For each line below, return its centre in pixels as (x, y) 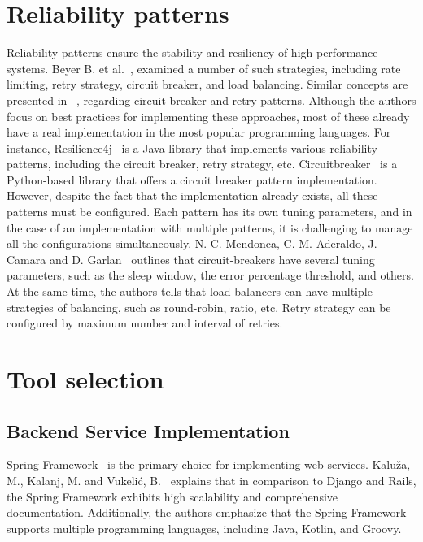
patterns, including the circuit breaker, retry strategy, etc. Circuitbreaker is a (202, 164)
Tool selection (85, 379)
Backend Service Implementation (148, 430)
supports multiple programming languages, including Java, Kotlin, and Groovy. (204, 528)
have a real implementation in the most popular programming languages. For (199, 132)
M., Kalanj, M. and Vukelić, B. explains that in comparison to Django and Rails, (211, 480)
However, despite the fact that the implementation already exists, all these (192, 195)
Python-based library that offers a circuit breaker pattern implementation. (192, 179)
